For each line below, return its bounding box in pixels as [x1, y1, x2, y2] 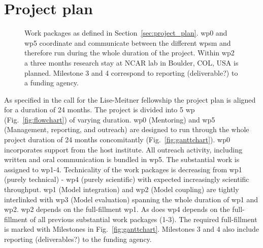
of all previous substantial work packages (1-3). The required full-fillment [29, 213, 257, 224]
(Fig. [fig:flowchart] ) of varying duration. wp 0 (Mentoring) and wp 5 [4, 114, 215, 125]
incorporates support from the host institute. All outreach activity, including [4, 144, 243, 154]
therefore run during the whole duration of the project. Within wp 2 [24, 47, 235, 58]
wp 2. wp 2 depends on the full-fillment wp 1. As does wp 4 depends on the [4, 204, 230, 214]
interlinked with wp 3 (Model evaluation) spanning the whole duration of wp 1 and [4, 194, 258, 204]
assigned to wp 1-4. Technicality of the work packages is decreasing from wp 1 [4, 164, 242, 174]
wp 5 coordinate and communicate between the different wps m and [24, 37, 231, 48]
